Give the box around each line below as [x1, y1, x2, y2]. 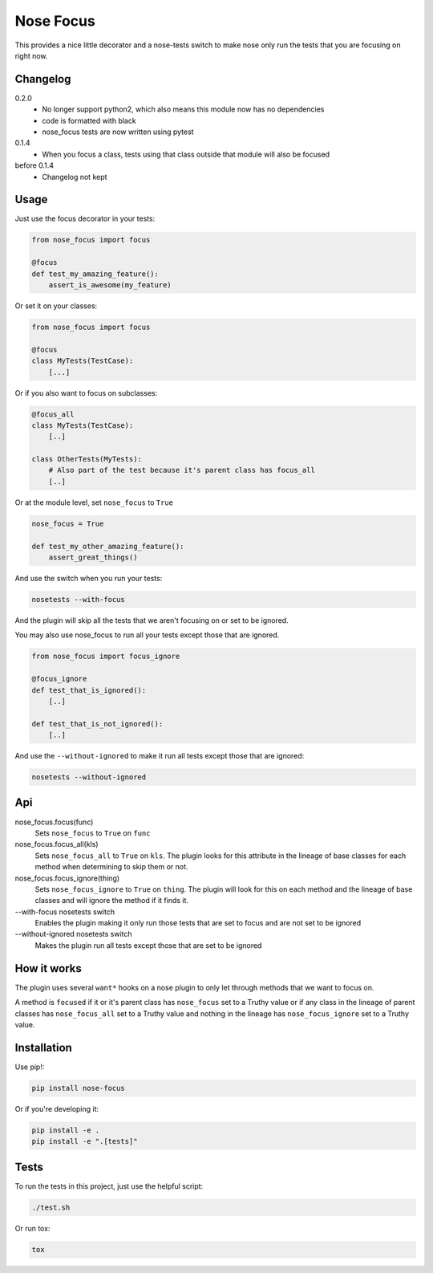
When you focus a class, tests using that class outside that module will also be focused [42, 149, 330, 159]
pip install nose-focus [31, 1084, 126, 1092]
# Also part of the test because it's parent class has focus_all [48, 466, 316, 475]
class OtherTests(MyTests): [31, 454, 142, 464]
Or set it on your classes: [14, 301, 98, 311]
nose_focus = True [31, 519, 104, 528]
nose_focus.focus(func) [14, 817, 94, 827]
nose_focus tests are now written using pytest [42, 127, 194, 136]
